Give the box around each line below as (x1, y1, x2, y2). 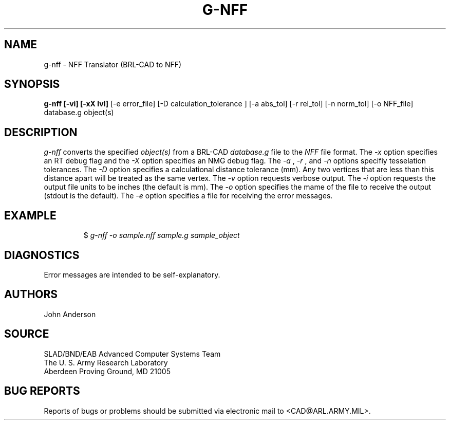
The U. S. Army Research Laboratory (44, 358, 168, 367)
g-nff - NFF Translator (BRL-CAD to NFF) (44, 60, 182, 69)
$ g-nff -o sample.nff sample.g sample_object (83, 231, 240, 240)
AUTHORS (4, 288, 58, 301)
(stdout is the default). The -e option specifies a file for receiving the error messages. (44, 191, 333, 200)
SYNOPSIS (4, 78, 60, 91)
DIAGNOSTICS (4, 248, 80, 262)
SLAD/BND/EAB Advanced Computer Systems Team (44, 349, 221, 358)
